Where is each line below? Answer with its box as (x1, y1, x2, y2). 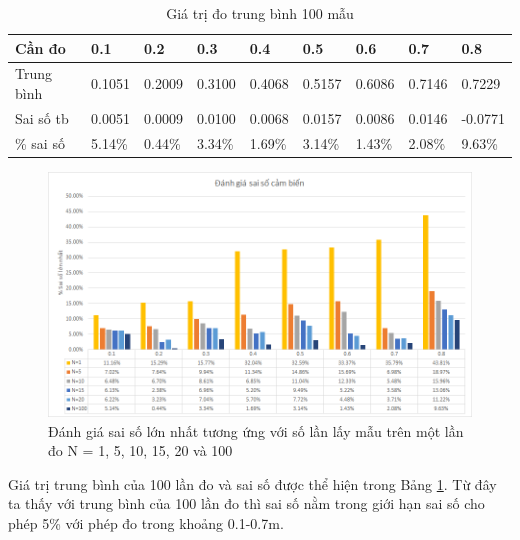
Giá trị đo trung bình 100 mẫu (166, 3, 354, 23)
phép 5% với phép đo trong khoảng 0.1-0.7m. (8, 512, 284, 533)
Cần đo (15, 37, 66, 58)
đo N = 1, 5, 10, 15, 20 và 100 (48, 440, 233, 461)
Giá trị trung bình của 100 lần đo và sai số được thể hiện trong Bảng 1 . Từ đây (8, 473, 497, 494)
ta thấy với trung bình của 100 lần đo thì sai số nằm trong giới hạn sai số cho (8, 493, 485, 514)
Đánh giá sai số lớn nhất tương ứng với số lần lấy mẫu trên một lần (48, 420, 464, 441)
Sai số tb (15, 107, 69, 128)
